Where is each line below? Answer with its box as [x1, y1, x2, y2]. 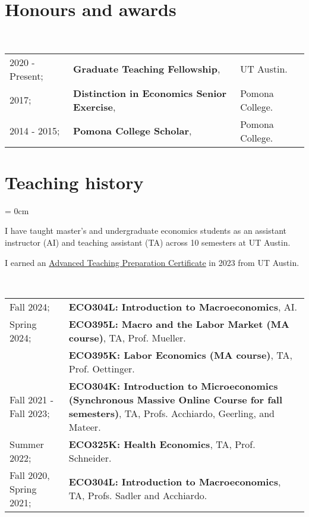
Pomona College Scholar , [73, 124, 192, 138]
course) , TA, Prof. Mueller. [68, 330, 186, 344]
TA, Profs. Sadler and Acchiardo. [68, 488, 207, 503]
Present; [10, 68, 43, 83]
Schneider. [68, 450, 112, 465]
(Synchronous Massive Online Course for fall [68, 392, 283, 406]
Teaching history [5, 170, 144, 194]
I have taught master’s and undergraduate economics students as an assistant [5, 224, 287, 237]
